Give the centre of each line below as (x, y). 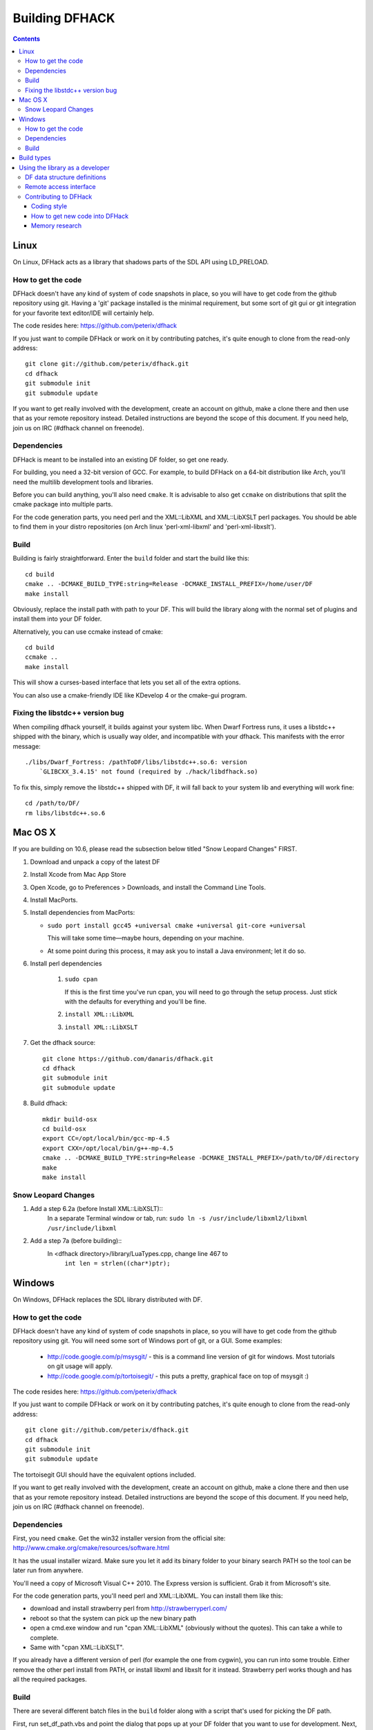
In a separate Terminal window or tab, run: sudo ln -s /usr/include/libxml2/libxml (178, 1219)
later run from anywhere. (48, 1570)
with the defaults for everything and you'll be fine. (135, 1002)
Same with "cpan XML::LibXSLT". (77, 1647)
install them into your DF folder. (57, 619)
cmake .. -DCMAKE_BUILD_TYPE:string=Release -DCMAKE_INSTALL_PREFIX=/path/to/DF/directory (201, 1158)
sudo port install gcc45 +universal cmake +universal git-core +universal (177, 925)
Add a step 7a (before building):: (76, 1241)
